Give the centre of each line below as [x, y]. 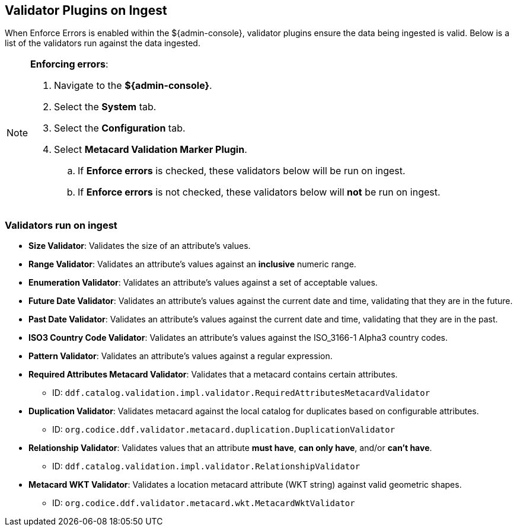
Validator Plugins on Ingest [86, 10]
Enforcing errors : [69, 64]
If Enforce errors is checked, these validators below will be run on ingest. [242, 171]
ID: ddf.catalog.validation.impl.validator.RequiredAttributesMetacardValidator [241, 393]
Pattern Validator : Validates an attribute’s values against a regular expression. [181, 356]
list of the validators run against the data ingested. [103, 43]
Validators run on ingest [61, 225]
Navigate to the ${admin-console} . [133, 86]
